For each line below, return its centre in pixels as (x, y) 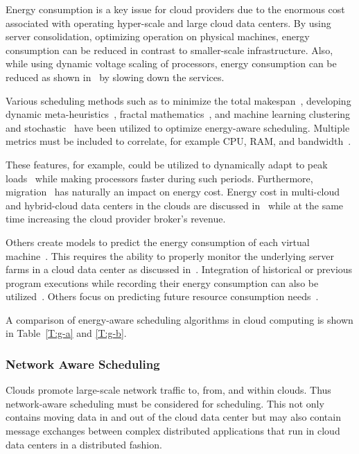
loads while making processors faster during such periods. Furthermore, (159, 178)
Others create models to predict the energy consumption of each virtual (158, 242)
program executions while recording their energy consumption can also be (162, 282)
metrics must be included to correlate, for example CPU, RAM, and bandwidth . (178, 141)
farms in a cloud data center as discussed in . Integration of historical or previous (179, 269)
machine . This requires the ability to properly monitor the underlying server (170, 255)
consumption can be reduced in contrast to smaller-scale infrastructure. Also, (169, 50)
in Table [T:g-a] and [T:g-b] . (66, 333)
